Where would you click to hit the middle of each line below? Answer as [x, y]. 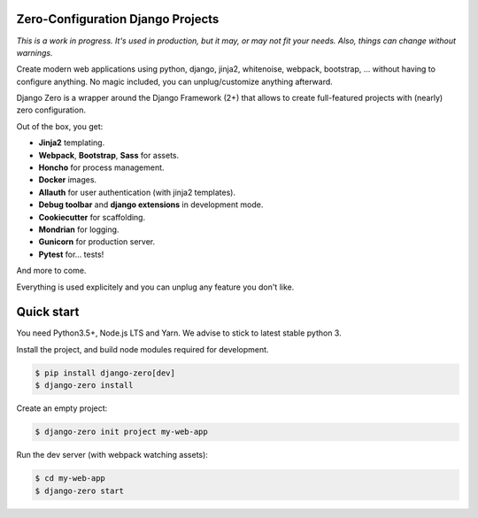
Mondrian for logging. [79, 229]
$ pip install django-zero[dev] [105, 373]
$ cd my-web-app [70, 479]
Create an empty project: [62, 408]
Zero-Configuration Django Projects [118, 19]
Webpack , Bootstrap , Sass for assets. [109, 155]
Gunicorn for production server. [97, 242]
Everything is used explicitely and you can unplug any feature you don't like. [155, 287]
